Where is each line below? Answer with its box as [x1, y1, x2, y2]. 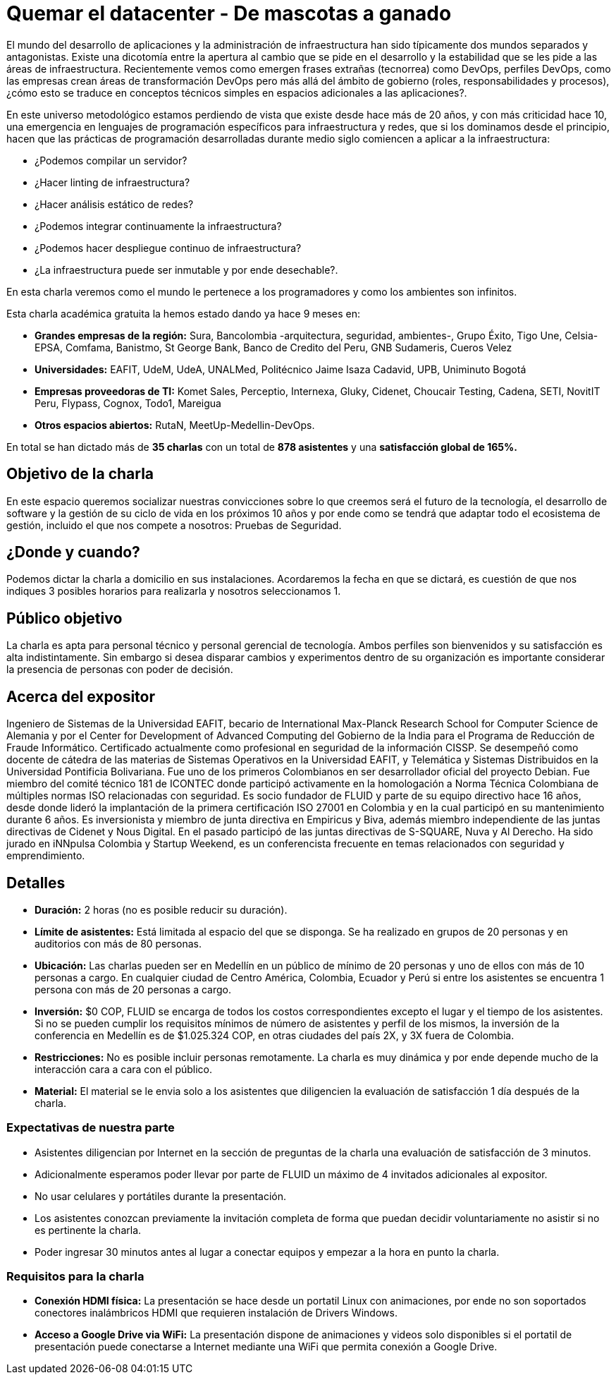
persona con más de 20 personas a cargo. [35, 983, 231, 995]
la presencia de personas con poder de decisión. [6, 663, 233, 676]
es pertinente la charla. [35, 1223, 142, 1236]
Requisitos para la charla [6, 1269, 144, 1284]
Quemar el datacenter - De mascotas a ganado [6, 1, 452, 25]
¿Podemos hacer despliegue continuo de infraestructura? [35, 241, 302, 254]
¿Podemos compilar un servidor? [35, 154, 187, 167]
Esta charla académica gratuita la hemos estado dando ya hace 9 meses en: [6, 307, 361, 320]
